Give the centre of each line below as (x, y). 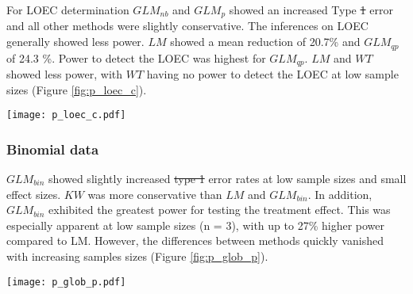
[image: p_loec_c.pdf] (66, 115)
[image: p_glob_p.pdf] (66, 282)
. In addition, (340, 194)
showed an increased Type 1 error (311, 10)
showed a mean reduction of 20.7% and (265, 42)
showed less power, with (65, 73)
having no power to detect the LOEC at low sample (272, 73)
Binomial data (53, 149)
